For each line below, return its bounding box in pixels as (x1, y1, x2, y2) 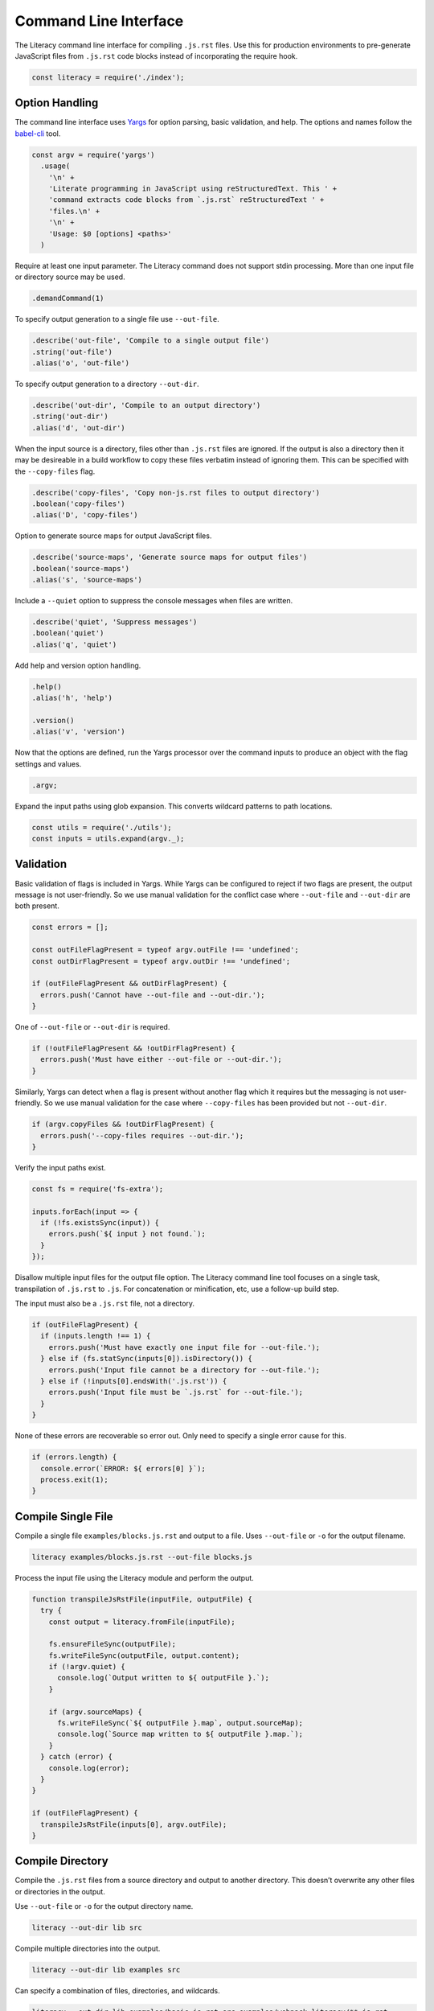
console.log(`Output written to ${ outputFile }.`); (57, 1673, 269, 1683)
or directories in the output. (14, 1886, 106, 1896)
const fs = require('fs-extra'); (31, 1184, 164, 1194)
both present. (14, 901, 59, 911)
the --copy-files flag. (14, 467, 96, 476)
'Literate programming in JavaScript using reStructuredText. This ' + (48, 183, 338, 193)
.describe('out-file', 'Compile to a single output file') (31, 336, 269, 345)
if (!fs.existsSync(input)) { (40, 1219, 160, 1228)
